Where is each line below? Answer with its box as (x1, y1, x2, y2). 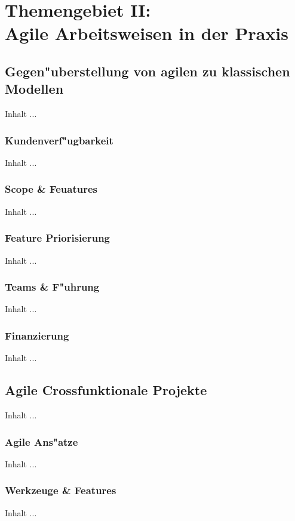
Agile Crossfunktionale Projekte (5, 381, 207, 399)
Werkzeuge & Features (5, 483, 116, 498)
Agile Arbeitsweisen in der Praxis (5, 21, 288, 45)
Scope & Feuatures (5, 181, 98, 196)
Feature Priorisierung (5, 230, 110, 245)
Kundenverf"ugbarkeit (5, 132, 113, 147)
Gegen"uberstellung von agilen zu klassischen (5, 61, 290, 80)
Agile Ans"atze (5, 434, 78, 449)
